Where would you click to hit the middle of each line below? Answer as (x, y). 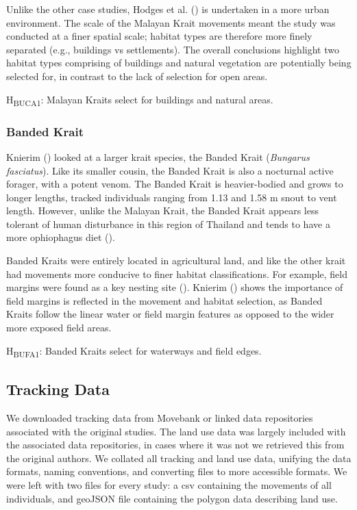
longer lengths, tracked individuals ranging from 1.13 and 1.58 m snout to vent (172, 197)
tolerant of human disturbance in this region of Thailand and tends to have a (168, 224)
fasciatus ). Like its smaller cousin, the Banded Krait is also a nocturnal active (170, 170)
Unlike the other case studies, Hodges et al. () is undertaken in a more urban (168, 9)
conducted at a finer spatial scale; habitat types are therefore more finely (159, 36)
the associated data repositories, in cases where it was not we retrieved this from (175, 445)
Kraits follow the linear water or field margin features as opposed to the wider (170, 314)
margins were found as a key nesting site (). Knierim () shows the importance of (175, 287)
